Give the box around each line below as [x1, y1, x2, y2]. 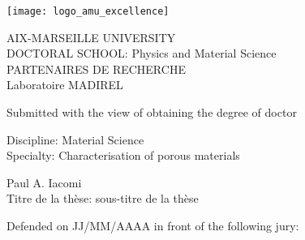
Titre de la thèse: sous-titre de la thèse [6, 190, 199, 207]
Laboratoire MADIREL [6, 76, 123, 93]
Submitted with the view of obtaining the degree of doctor [6, 104, 297, 121]
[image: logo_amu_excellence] [6, 6, 170, 17]
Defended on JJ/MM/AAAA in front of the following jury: [6, 217, 299, 234]
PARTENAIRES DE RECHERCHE [6, 60, 186, 77]
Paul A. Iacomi [6, 174, 82, 191]
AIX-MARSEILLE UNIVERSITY [6, 28, 176, 45]
